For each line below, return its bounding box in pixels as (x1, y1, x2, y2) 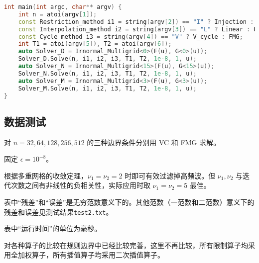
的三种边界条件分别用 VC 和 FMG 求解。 (87, 137, 221, 147)
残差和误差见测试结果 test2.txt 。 (4, 206, 113, 217)
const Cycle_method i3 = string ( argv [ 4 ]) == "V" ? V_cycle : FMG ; (18, 33, 243, 40)
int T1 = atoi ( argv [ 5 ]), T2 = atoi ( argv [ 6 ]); (18, 40, 172, 48)
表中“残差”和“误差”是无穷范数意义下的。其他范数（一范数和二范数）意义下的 (4, 196, 255, 207)
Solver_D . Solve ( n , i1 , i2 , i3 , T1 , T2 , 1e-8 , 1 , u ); (18, 55, 197, 63)
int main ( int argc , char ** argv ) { (4, 3, 122, 10)
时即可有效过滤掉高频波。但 (125, 170, 216, 180)
